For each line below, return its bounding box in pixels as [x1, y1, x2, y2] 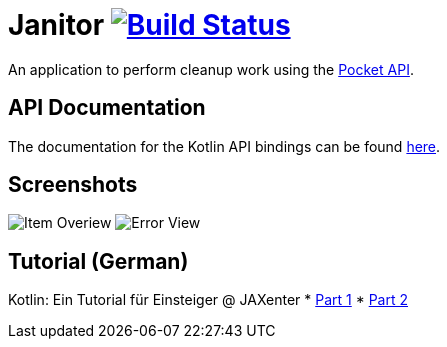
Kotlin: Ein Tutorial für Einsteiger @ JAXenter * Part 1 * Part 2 [8, 291, 409, 309]
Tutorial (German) [8, 248, 189, 274]
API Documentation [8, 95, 206, 121]
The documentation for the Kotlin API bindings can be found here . [8, 137, 441, 155]
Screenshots [8, 172, 138, 198]
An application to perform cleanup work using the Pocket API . [8, 60, 414, 78]
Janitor [8, 8, 105, 42]
